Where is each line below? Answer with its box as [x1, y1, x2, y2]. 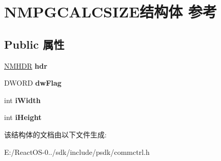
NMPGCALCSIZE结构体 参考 [4, 1, 217, 22]
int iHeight [4, 112, 42, 123]
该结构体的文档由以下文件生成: [4, 129, 107, 139]
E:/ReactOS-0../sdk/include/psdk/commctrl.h [4, 146, 150, 157]
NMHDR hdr [4, 60, 48, 71]
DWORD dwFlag [4, 77, 62, 88]
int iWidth [4, 94, 41, 105]
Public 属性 [4, 36, 65, 52]
